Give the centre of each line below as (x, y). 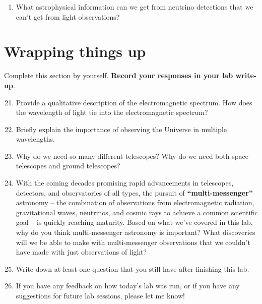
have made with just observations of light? (81, 252)
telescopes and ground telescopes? (68, 166)
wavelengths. (35, 139)
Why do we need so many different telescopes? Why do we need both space (132, 156)
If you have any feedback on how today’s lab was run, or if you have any (128, 286)
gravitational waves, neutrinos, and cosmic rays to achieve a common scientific (137, 212)
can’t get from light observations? (68, 16)
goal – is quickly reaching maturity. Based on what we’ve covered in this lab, (134, 222)
